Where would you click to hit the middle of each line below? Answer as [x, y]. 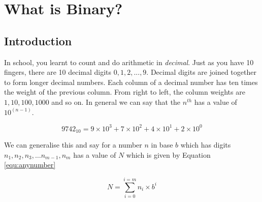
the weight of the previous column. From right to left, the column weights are [125, 92]
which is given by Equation [168, 154]
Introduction [38, 40]
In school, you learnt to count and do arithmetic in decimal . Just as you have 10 [129, 62]
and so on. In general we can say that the [116, 102]
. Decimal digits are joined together [201, 72]
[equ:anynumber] [30, 165]
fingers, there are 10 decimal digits [58, 72]
